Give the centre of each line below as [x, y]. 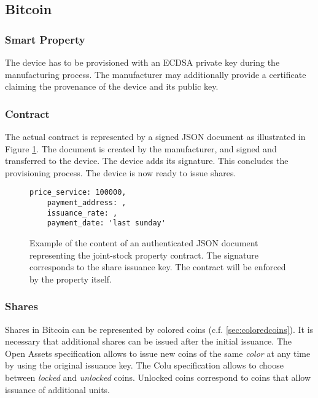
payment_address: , [87, 203]
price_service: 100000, [78, 193]
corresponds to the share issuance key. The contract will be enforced [158, 267]
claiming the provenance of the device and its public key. [112, 86]
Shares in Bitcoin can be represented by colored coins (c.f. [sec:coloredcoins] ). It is [159, 329]
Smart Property [45, 39]
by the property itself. [71, 279]
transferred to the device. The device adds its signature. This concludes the [147, 161]
